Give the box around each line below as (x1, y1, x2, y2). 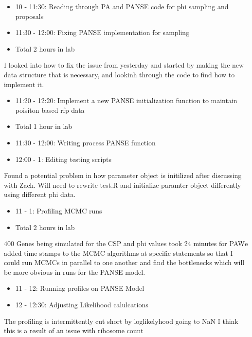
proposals (15, 11, 44, 21)
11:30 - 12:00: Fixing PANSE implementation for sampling (15, 27, 190, 37)
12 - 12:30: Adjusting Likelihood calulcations (15, 300, 148, 310)
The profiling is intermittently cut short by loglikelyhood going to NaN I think (4, 316, 238, 326)
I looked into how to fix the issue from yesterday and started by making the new (4, 60, 244, 70)
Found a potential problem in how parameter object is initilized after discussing (4, 170, 242, 180)
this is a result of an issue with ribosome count (4, 325, 144, 336)
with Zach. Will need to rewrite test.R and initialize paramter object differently (4, 179, 241, 190)
